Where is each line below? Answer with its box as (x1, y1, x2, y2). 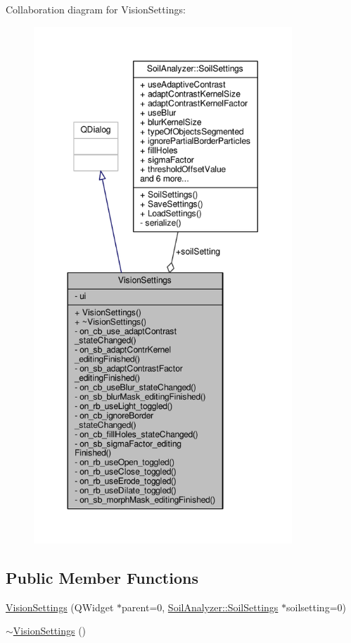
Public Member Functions (6, 566, 198, 588)
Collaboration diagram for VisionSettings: (6, 2, 186, 16)
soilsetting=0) (286, 599, 346, 614)
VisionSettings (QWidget (6, 599, 114, 614)
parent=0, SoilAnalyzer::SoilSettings (122, 599, 279, 614)
